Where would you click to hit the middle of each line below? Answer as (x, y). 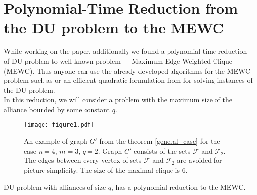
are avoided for (200, 160)
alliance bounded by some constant (57, 109)
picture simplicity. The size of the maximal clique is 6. (106, 170)
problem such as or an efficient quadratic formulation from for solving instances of (128, 80)
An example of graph (56, 141)
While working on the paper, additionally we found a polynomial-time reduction (126, 51)
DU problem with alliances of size (55, 186)
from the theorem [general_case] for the (160, 141)
